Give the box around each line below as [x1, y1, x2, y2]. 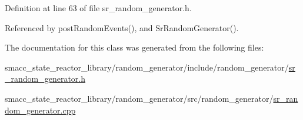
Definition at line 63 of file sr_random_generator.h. [5, 2, 192, 14]
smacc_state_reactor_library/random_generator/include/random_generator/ [5, 61, 289, 73]
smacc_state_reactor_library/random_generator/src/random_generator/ [5, 92, 274, 104]
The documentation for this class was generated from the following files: [5, 41, 264, 54]
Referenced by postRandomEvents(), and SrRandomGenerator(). [5, 21, 239, 34]
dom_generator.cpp [5, 104, 76, 116]
